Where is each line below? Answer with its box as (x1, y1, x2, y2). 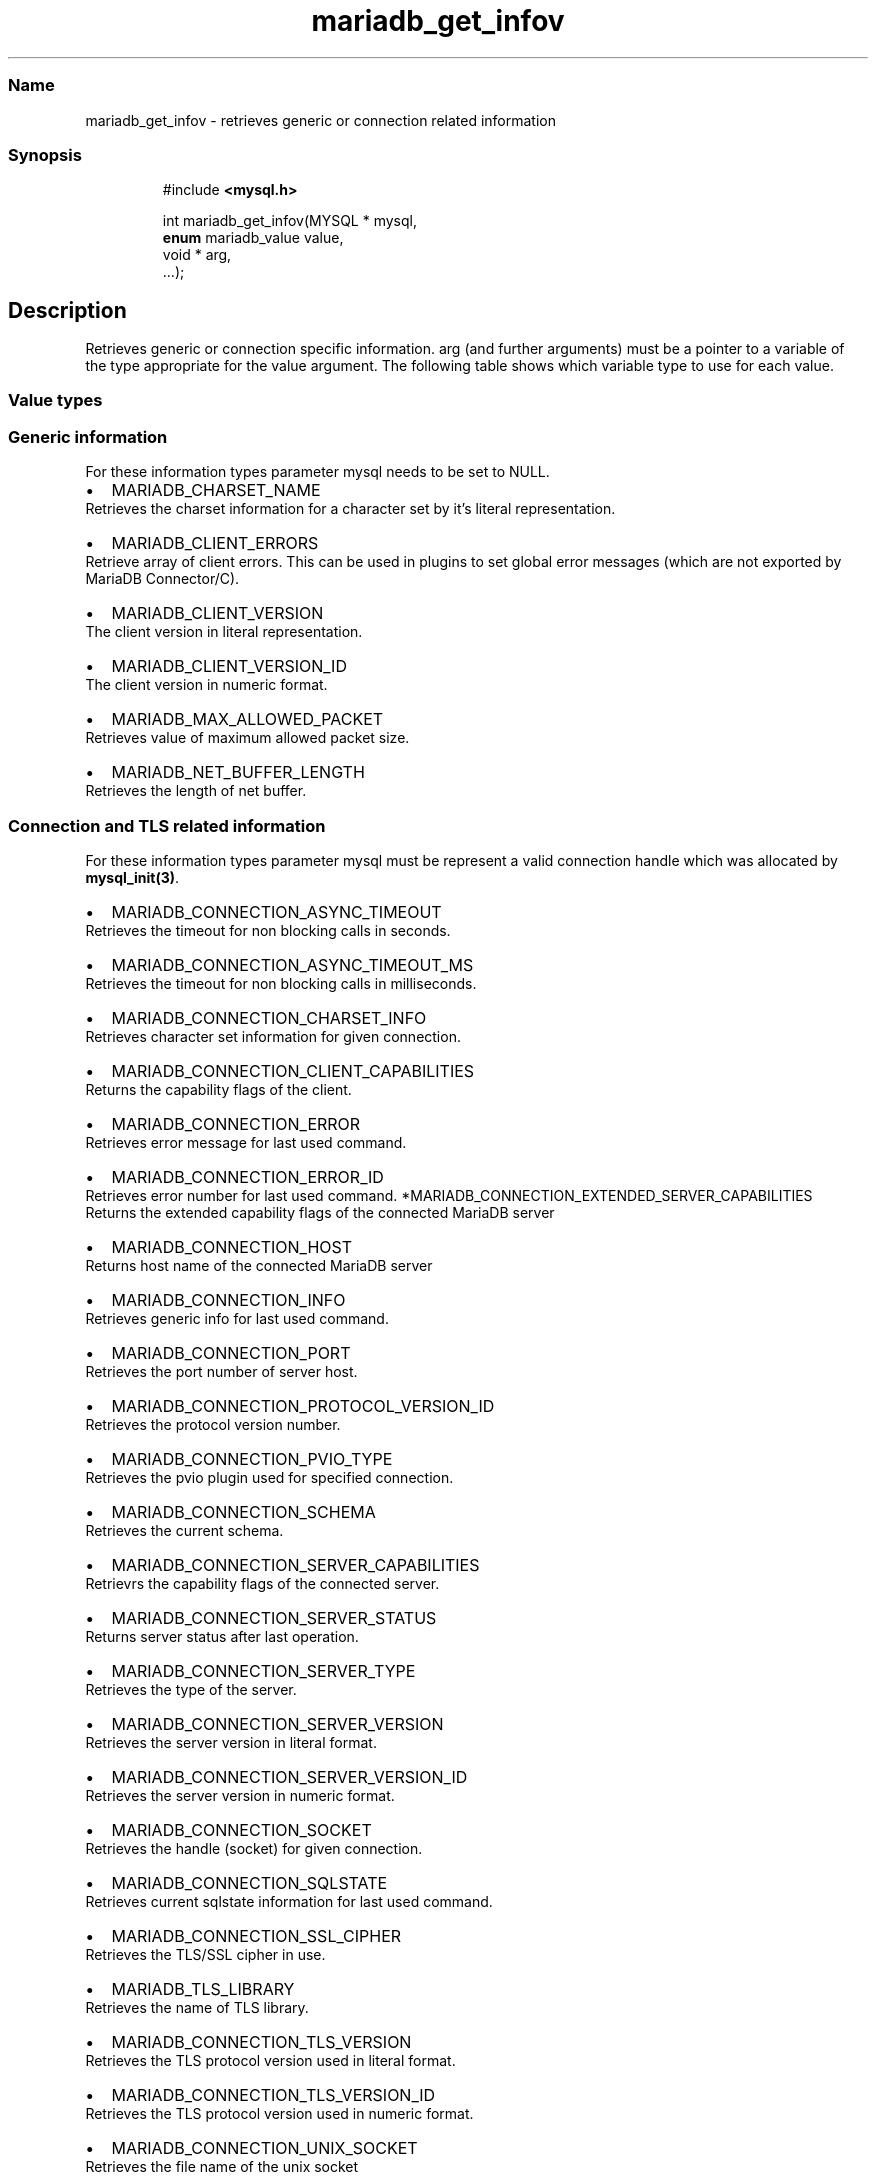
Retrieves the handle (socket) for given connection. (85, 1839, 423, 1857)
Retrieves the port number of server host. (85, 1362, 358, 1380)
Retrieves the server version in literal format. (85, 1733, 377, 1751)
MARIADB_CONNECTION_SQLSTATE (111, 1872, 388, 1893)
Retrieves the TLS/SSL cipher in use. (85, 1945, 326, 1963)
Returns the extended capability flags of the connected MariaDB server (85, 1203, 555, 1221)
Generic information (8, 426, 168, 447)
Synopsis (8, 144, 82, 165)
